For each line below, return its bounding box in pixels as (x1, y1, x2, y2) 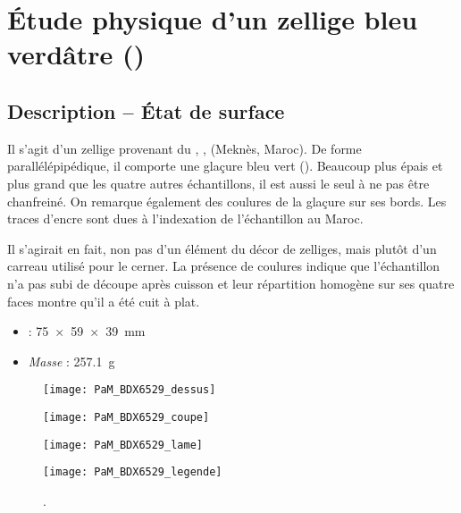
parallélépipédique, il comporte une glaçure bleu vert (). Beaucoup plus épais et (7, 156, 443, 175)
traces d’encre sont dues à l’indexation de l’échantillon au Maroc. (7, 209, 364, 228)
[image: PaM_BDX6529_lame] (43, 438, 203, 451)
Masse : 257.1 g (28, 351, 115, 370)
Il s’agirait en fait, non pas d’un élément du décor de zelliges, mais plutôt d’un (7, 239, 437, 257)
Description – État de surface (7, 97, 285, 124)
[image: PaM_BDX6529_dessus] (43, 383, 216, 397)
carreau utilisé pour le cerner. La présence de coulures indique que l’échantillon (7, 256, 440, 275)
